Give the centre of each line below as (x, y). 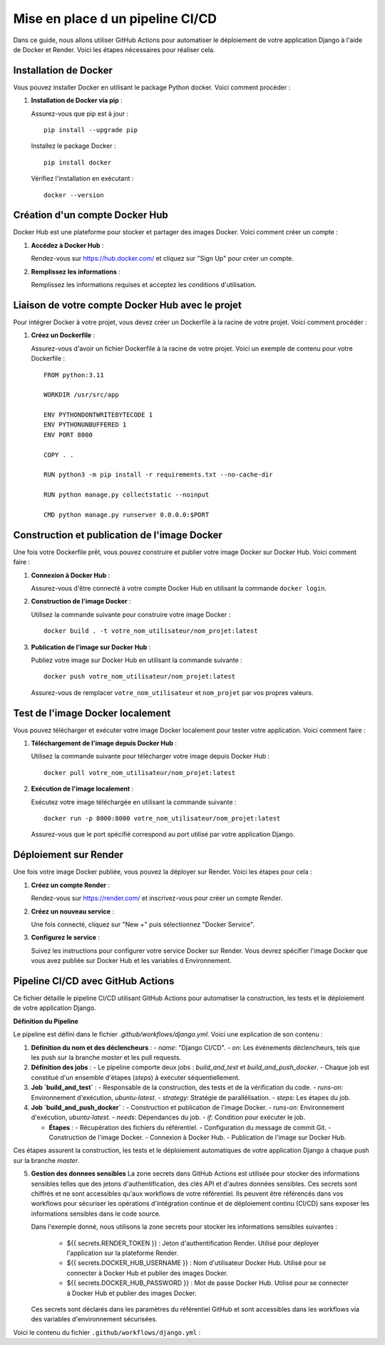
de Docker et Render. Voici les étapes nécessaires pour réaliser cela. (114, 49)
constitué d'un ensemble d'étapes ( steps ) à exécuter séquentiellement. (135, 1077)
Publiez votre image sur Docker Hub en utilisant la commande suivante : (137, 660)
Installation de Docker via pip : (77, 101)
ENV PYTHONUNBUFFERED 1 (85, 425)
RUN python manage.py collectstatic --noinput (127, 495)
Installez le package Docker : (73, 146)
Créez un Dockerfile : (63, 335)
